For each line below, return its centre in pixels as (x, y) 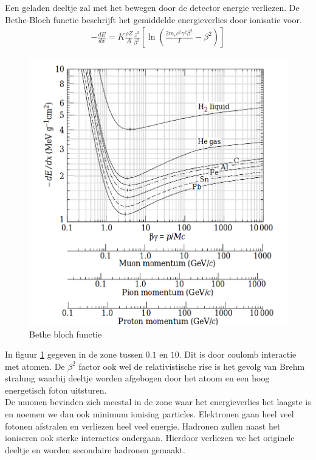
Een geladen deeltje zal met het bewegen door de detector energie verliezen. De (152, 7)
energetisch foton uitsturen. (56, 390)
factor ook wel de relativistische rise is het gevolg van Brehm (192, 366)
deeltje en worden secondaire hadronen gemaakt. (95, 449)
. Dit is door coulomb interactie (238, 354)
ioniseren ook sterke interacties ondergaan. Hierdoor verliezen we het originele (150, 438)
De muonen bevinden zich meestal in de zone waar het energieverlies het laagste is (158, 402)
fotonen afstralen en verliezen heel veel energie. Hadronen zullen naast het (143, 426)
